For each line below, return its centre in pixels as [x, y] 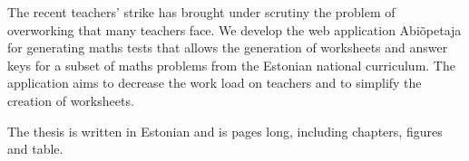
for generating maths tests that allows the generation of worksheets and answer [228, 47]
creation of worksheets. [71, 100]
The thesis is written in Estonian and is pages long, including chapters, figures [225, 131]
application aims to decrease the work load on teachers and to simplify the [215, 83]
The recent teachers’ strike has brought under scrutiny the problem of [201, 12]
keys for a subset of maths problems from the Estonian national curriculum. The [231, 65]
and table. [35, 149]
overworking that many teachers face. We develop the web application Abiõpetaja [234, 29]
